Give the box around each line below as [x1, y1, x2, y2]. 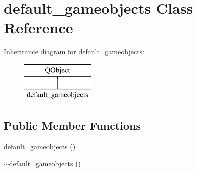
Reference [4, 17, 73, 38]
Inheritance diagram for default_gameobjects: [4, 46, 144, 57]
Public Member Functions [4, 118, 141, 133]
